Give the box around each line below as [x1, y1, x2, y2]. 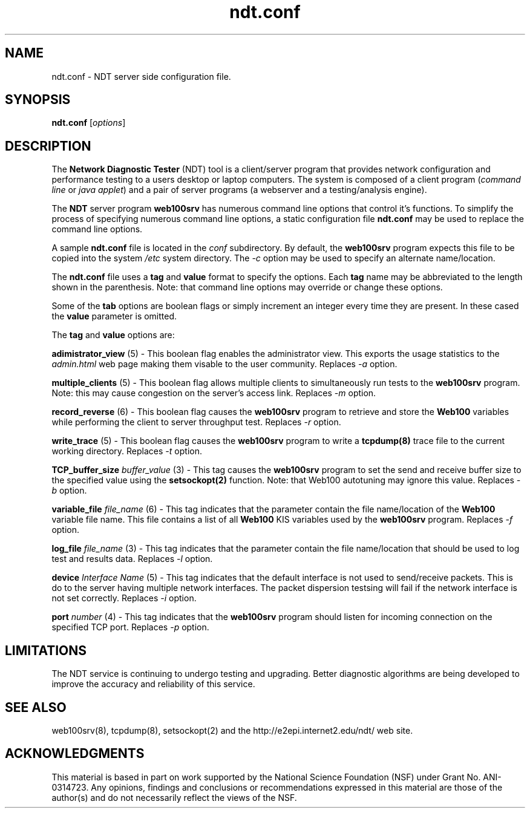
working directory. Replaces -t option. [51, 446, 202, 457]
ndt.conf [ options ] [51, 117, 126, 128]
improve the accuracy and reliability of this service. [51, 679, 255, 690]
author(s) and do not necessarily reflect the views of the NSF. [51, 792, 297, 803]
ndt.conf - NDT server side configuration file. [51, 71, 231, 82]
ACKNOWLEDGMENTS [5, 746, 145, 762]
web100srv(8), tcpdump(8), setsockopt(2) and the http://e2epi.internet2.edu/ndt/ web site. [51, 725, 413, 736]
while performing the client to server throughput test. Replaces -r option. [51, 417, 341, 428]
